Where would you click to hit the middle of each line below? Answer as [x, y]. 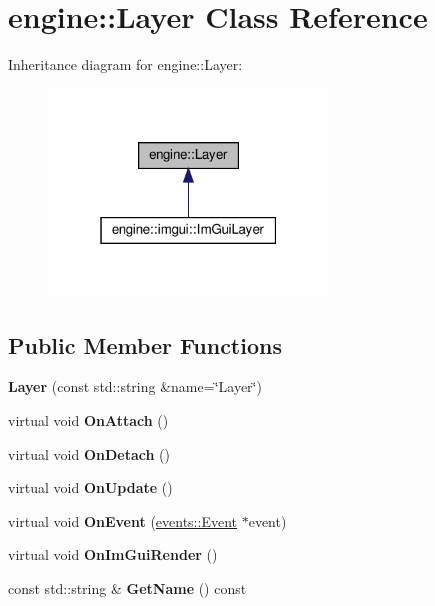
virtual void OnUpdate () [90, 487]
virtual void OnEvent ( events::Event [122, 520]
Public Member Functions [145, 344]
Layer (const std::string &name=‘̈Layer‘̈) [135, 386]
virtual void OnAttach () [88, 419]
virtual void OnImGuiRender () [113, 554]
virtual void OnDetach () [89, 453]
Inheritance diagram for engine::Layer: [125, 64]
